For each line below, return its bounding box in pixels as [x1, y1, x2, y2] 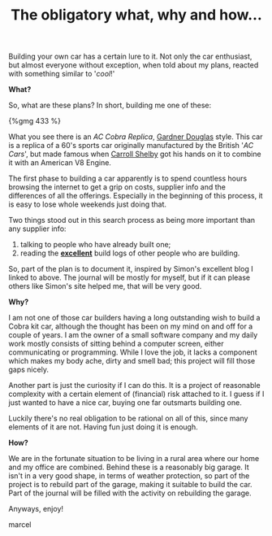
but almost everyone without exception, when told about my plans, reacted [8, 60, 259, 70]
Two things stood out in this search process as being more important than [8, 216, 256, 225]
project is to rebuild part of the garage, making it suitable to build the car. [8, 480, 253, 490]
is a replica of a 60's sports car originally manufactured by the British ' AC [8, 141, 254, 150]
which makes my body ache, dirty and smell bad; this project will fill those [8, 356, 256, 366]
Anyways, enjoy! [8, 504, 63, 514]
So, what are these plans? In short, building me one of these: [8, 100, 212, 111]
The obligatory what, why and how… [11, 6, 262, 24]
